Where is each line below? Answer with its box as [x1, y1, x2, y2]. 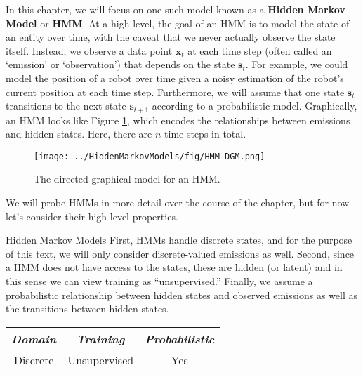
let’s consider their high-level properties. [6, 209, 178, 223]
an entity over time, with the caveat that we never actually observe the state [6, 29, 336, 44]
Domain [11, 330, 57, 347]
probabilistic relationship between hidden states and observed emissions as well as [6, 287, 357, 302]
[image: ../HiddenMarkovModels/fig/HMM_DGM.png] [34, 151, 265, 161]
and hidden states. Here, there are [6, 126, 152, 141]
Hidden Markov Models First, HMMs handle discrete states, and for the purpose [6, 232, 352, 247]
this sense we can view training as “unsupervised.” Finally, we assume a [6, 274, 313, 289]
